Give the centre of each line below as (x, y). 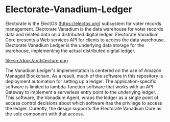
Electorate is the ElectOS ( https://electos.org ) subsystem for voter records (83, 23)
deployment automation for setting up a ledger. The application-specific (81, 81)
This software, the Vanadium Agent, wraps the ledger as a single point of (82, 97)
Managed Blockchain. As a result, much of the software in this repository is (84, 76)
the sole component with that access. (45, 114)
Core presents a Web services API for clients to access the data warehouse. (85, 40)
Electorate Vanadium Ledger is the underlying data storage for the (75, 45)
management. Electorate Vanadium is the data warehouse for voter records (84, 29)
